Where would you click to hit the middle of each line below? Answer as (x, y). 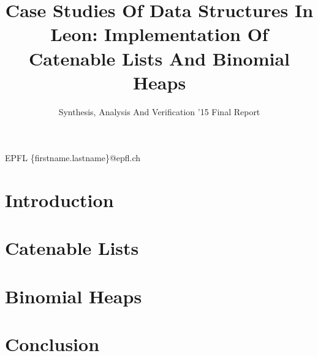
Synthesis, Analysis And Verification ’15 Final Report (159, 111)
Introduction (59, 200)
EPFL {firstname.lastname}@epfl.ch (73, 158)
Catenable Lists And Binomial (159, 58)
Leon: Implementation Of (159, 34)
